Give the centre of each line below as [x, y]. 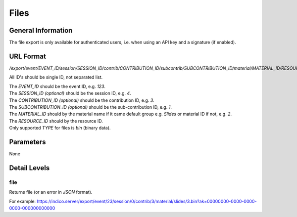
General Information [41, 30]
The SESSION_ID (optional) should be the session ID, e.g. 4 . [70, 93]
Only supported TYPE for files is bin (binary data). [60, 128]
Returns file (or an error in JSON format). [51, 192]
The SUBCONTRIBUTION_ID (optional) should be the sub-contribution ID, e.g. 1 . [90, 107]
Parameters [27, 142]
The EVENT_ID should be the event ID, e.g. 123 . [57, 86]
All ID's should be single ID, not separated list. [56, 77]
